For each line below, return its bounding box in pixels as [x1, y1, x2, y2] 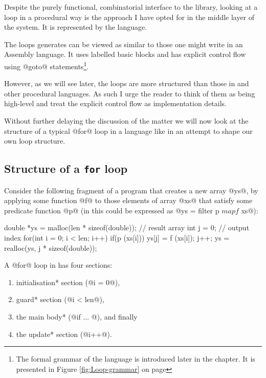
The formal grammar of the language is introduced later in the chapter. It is [16, 353, 255, 364]
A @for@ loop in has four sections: [4, 260, 113, 270]
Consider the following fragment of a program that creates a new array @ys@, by [4, 185, 258, 195]
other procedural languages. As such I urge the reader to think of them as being [4, 88, 255, 98]
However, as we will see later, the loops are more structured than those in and [4, 78, 249, 89]
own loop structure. [4, 135, 65, 146]
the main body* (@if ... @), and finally [16, 311, 138, 322]
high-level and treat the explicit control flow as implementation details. [4, 98, 227, 109]
